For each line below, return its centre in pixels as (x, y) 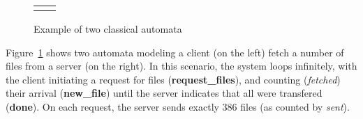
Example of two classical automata (108, 29)
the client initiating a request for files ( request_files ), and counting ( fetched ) (173, 79)
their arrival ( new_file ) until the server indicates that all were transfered (164, 93)
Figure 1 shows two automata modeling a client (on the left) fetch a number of (175, 52)
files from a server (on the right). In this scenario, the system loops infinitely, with (181, 66)
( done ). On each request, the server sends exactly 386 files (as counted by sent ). (178, 106)
